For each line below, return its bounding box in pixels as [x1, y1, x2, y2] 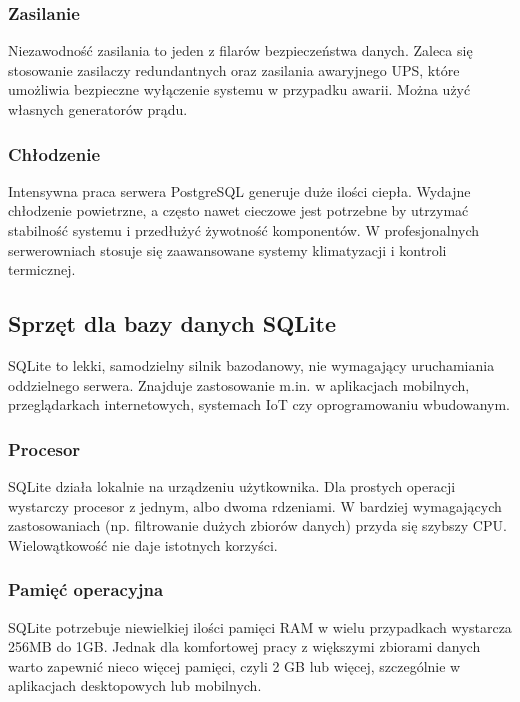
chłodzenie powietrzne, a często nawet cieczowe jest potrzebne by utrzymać [8, 200, 469, 221]
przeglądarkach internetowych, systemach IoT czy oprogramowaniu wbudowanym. [8, 394, 510, 415]
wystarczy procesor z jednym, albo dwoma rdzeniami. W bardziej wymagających [8, 495, 502, 516]
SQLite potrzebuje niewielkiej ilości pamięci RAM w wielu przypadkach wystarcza [8, 616, 512, 637]
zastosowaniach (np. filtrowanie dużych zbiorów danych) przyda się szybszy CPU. [8, 515, 507, 536]
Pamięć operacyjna [8, 577, 164, 602]
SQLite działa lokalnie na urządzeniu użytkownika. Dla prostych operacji [8, 475, 456, 496]
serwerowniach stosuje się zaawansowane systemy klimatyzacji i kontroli [8, 239, 447, 260]
